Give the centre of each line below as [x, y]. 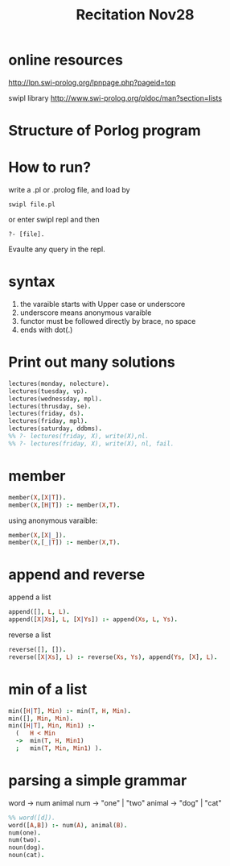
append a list [30, 597]
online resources [66, 60]
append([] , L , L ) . [39, 612]
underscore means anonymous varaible [86, 313]
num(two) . [25, 840]
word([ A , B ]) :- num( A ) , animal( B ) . [68, 825]
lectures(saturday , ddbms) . [55, 429]
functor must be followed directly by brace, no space [108, 321]
